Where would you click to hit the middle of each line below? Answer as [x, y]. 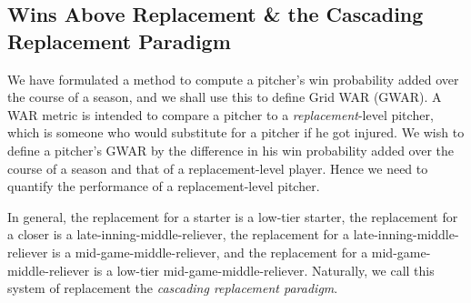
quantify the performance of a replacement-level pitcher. [164, 186]
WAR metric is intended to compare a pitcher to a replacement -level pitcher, [220, 114]
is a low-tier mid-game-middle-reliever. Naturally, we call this [264, 270]
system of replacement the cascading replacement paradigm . [173, 288]
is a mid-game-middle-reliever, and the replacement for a [210, 252]
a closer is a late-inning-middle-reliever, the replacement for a [178, 234]
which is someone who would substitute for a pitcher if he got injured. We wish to [236, 132]
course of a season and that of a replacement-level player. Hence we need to [218, 168]
